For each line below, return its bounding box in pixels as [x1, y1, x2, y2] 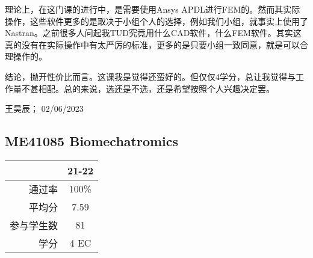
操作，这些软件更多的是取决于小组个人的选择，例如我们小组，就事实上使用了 [5, 14, 308, 27]
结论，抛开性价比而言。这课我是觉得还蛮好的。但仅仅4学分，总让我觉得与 [5, 70, 296, 82]
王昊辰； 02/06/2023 [5, 102, 84, 115]
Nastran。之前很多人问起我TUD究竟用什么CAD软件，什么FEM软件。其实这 [5, 26, 302, 39]
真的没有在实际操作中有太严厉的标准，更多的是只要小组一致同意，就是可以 [5, 38, 300, 51]
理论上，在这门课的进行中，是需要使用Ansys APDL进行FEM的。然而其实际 [5, 3, 300, 15]
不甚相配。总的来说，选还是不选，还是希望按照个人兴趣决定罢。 [21, 82, 274, 94]
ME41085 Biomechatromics [5, 132, 179, 150]
